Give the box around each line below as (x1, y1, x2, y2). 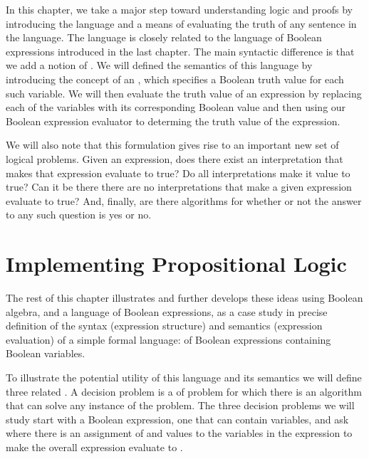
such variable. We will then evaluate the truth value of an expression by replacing (6, 85, 362, 100)
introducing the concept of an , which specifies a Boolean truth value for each (6, 71, 344, 86)
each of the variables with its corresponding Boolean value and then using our (6, 100, 346, 115)
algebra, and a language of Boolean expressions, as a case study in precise (6, 304, 328, 319)
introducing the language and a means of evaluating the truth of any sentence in (6, 16, 357, 31)
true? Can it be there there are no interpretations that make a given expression (6, 179, 352, 194)
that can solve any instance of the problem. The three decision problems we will (6, 398, 355, 413)
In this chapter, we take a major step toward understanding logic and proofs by (6, 2, 353, 16)
